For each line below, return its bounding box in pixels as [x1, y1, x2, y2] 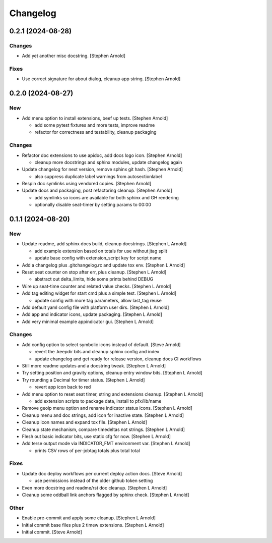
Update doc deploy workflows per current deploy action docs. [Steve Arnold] [22, 470, 182, 476]
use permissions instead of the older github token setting [34, 477, 153, 484]
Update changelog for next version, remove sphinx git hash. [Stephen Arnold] [22, 167, 183, 173]
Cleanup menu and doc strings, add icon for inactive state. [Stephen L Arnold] [22, 412, 184, 418]
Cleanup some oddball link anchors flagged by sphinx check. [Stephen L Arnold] [22, 492, 189, 498]
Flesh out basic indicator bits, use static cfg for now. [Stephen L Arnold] [22, 433, 171, 439]
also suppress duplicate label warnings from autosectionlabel [34, 173, 162, 179]
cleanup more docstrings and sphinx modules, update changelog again [34, 159, 182, 165]
